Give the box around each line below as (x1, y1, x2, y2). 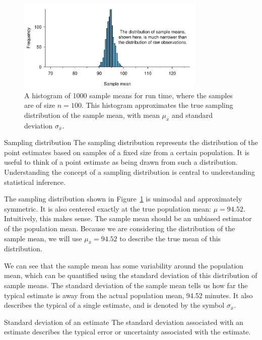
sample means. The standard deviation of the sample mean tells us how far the (4, 280, 248, 291)
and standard (172, 109, 213, 120)
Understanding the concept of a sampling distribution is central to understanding (4, 166, 255, 177)
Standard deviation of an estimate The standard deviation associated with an (4, 316, 243, 327)
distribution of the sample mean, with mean (24, 109, 160, 120)
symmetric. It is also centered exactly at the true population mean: (4, 203, 211, 214)
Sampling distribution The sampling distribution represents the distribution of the (4, 137, 258, 148)
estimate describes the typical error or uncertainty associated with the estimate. (4, 326, 251, 337)
